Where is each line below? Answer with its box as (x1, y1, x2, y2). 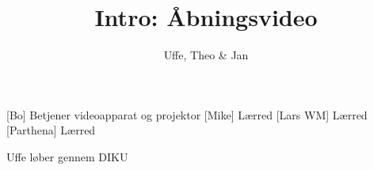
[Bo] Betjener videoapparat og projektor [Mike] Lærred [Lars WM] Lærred (6, 106, 368, 123)
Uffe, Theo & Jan (163, 47, 249, 63)
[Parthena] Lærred (6, 122, 96, 138)
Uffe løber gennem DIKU (6, 148, 128, 164)
